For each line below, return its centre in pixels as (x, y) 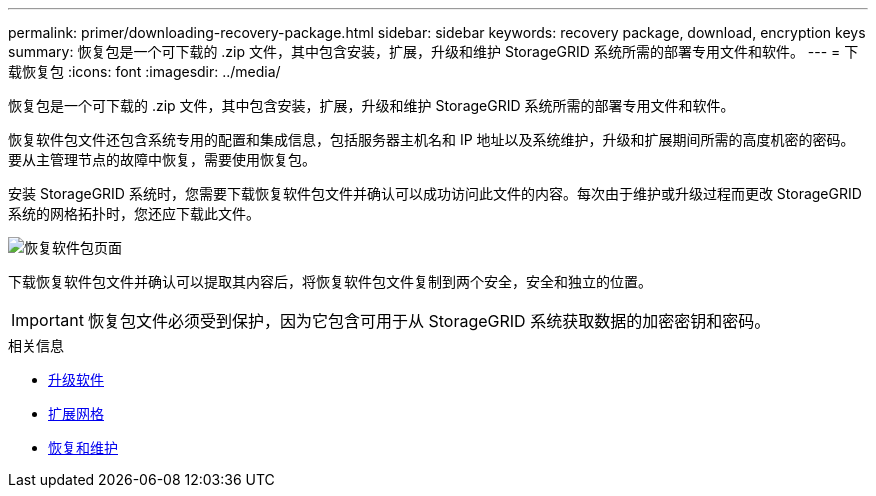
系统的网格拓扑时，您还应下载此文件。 (134, 213)
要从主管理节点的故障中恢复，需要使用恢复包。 (162, 159)
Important (47, 320)
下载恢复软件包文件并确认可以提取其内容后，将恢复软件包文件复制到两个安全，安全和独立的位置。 (330, 281)
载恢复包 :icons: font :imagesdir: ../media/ (144, 71)
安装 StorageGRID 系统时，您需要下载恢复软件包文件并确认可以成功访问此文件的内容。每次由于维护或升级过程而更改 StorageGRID (435, 193)
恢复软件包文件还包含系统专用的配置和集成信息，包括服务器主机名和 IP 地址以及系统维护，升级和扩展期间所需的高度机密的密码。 (431, 139)
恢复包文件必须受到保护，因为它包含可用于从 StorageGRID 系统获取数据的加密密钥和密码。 (429, 321)
